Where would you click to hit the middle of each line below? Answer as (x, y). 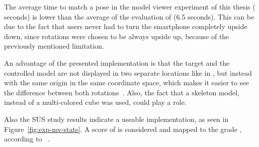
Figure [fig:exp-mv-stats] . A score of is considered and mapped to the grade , (123, 129)
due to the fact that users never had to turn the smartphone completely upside (126, 26)
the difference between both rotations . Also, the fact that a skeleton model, (122, 92)
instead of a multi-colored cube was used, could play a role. (95, 102)
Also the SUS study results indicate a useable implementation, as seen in (116, 119)
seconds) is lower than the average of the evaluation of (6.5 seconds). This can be (129, 16)
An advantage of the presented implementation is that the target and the (117, 62)
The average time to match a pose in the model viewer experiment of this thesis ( (130, 7)
